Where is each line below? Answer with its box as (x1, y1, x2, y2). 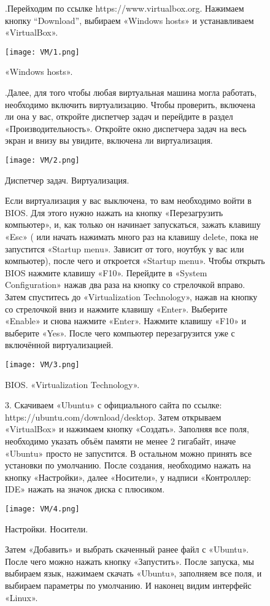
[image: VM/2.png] (5, 156, 80, 165)
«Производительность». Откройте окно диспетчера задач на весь (5, 122, 247, 134)
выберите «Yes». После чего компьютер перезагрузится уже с (5, 326, 235, 339)
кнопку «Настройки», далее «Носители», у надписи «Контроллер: (5, 470, 252, 483)
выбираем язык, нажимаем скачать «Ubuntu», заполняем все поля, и (5, 567, 262, 580)
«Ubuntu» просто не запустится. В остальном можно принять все (5, 446, 252, 459)
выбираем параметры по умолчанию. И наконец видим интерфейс (5, 579, 252, 591)
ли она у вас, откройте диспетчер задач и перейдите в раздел (5, 110, 233, 123)
